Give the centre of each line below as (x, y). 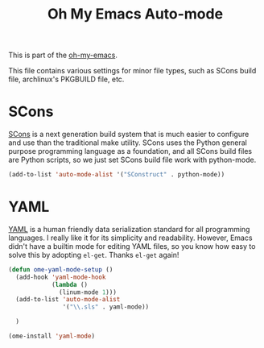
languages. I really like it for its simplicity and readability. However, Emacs (130, 238)
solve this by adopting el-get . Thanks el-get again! (94, 255)
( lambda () (70, 284)
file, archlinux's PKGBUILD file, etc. (66, 79)
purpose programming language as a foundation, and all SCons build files (130, 151)
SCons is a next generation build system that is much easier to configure (129, 135)
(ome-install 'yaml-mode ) (52, 336)
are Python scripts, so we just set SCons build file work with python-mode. (132, 160)
